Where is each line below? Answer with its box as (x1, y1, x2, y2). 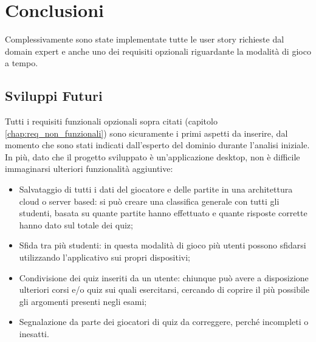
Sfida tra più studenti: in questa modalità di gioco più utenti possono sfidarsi (19, 239, 306, 251)
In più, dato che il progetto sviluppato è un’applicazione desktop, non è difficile (5, 150, 300, 163)
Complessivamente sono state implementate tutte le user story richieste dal (5, 33, 284, 46)
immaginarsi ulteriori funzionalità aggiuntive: (5, 162, 173, 175)
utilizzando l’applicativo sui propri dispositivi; (19, 251, 190, 264)
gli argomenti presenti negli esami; (19, 295, 147, 307)
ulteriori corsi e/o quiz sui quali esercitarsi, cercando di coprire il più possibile (19, 283, 309, 296)
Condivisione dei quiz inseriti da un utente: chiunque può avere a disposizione (19, 271, 309, 284)
